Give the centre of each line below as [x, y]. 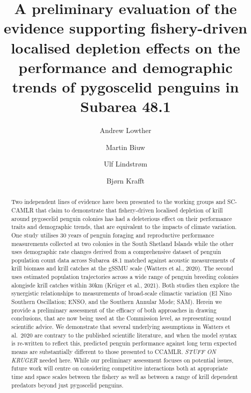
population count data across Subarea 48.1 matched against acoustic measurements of [123, 260]
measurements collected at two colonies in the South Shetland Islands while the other [122, 243]
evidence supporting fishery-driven [125, 28]
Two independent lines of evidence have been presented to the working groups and [118, 202]
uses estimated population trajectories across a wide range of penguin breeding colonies [125, 277]
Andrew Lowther [125, 130]
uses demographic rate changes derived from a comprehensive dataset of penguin [116, 252]
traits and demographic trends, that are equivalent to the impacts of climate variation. [124, 227]
